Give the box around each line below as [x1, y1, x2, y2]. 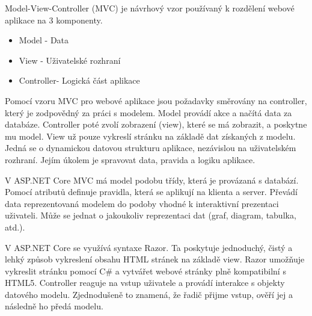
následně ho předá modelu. [5, 300, 103, 312]
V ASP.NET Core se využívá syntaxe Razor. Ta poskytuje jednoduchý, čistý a [5, 241, 293, 253]
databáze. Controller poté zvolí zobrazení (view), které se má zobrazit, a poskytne [5, 118, 307, 131]
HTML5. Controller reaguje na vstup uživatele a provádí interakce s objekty [5, 276, 285, 289]
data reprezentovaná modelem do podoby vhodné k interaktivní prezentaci [5, 197, 279, 209]
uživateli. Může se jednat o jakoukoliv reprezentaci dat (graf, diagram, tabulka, [5, 209, 296, 222]
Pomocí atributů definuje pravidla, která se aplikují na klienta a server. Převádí [5, 185, 298, 198]
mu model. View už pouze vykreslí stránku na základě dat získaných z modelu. [5, 129, 296, 142]
